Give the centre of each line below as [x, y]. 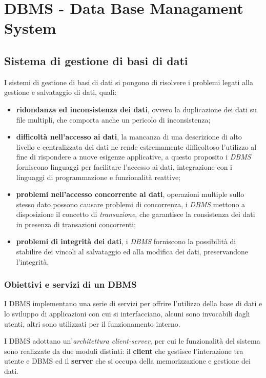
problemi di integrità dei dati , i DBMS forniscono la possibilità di [126, 241]
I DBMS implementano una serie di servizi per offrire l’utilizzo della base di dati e [133, 303]
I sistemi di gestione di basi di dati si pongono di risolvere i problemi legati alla [129, 82]
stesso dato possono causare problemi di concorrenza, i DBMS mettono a [131, 204]
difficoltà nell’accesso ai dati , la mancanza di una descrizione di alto [129, 137]
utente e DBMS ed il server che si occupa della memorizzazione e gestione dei [127, 361]
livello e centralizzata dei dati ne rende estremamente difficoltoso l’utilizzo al [136, 146]
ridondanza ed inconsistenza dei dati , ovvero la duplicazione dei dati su [137, 109]
